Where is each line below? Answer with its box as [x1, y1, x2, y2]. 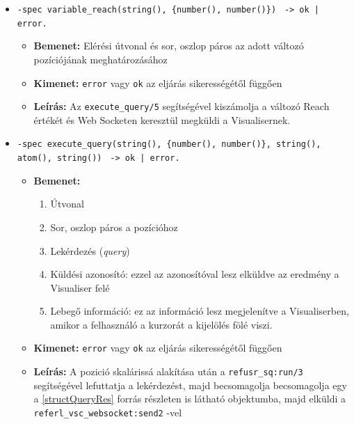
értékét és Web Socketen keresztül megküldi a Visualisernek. [33, 112, 291, 127]
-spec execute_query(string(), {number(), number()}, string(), [17, 139, 321, 150]
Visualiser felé [50, 280, 110, 295]
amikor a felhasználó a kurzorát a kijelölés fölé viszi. [50, 317, 273, 331]
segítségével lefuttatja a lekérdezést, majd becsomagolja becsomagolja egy [33, 377, 347, 392]
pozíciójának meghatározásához [33, 52, 168, 66]
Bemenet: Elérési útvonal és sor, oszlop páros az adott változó [33, 38, 304, 53]
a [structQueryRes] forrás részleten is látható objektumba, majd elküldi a [33, 391, 346, 406]
